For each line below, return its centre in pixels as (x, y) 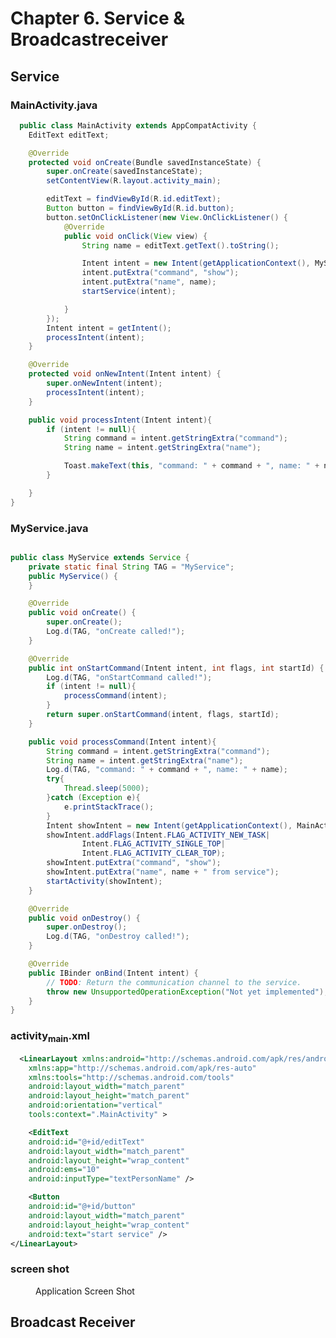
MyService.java (49, 528)
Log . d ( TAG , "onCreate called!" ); (116, 632)
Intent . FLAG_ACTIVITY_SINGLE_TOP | (153, 844)
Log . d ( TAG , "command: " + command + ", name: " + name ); (167, 770)
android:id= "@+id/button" (82, 1207)
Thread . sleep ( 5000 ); (106, 788)
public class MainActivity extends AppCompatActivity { (138, 125)
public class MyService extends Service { (100, 557)
